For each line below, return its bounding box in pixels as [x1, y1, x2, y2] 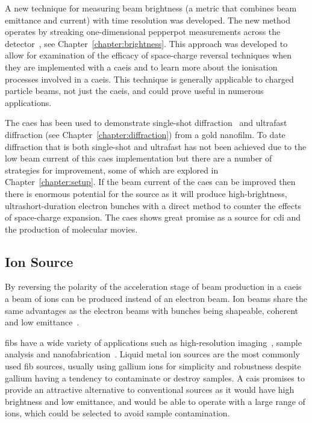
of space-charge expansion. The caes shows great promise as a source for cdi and [5, 211, 301, 224]
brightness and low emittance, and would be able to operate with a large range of [5, 395, 305, 407]
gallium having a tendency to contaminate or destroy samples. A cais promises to [5, 371, 305, 384]
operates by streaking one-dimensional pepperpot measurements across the [5, 25, 281, 38]
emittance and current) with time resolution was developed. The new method [5, 13, 290, 26]
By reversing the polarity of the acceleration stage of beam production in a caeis [5, 280, 302, 293]
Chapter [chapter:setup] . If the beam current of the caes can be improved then [5, 175, 296, 188]
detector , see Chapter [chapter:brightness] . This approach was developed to [5, 37, 288, 49]
